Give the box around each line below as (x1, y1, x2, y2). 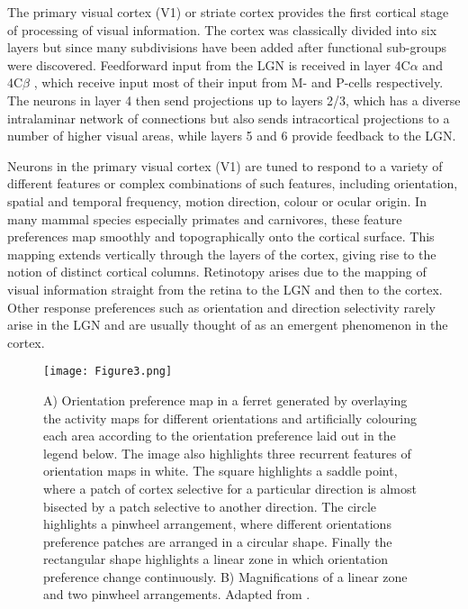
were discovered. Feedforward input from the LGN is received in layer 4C (7, 55, 410, 74)
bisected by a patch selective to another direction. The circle (43, 496, 377, 515)
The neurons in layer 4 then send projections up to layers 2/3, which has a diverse (7, 90, 461, 109)
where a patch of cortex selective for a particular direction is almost (43, 478, 417, 497)
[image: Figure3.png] (43, 365, 173, 378)
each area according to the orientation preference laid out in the (43, 426, 396, 445)
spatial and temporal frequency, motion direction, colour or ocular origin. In (7, 191, 427, 210)
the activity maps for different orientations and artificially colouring (43, 408, 417, 427)
